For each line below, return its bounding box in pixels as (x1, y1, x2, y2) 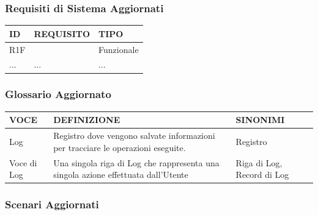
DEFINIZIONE (53, 113, 120, 126)
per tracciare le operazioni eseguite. (53, 141, 186, 153)
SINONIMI (235, 113, 285, 126)
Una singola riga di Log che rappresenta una (53, 156, 220, 169)
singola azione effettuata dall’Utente (53, 168, 188, 181)
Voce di (9, 156, 37, 169)
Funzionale (98, 43, 139, 55)
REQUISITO (34, 27, 91, 40)
